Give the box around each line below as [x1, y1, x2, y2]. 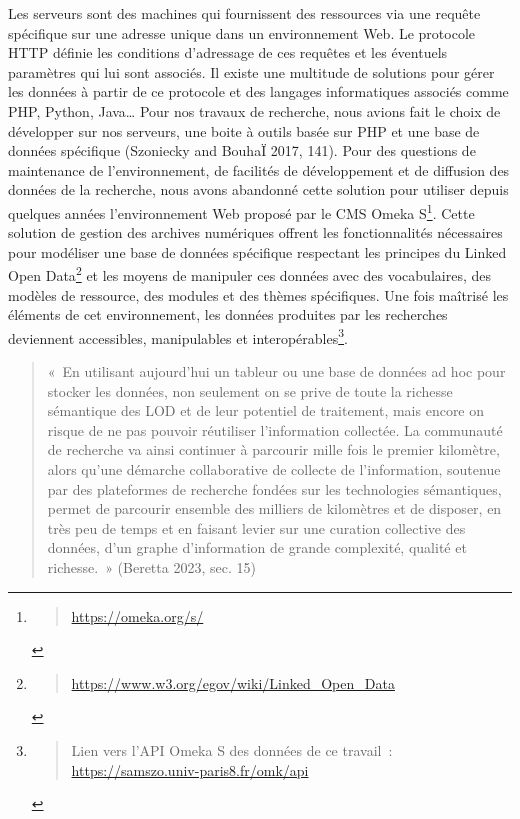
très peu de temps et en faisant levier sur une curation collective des [47, 517, 466, 538]
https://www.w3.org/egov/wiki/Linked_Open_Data [71, 672, 395, 693]
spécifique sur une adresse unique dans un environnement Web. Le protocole [8, 22, 476, 43]
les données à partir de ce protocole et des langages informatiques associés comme [8, 81, 509, 102]
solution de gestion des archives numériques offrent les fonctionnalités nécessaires [8, 222, 503, 243]
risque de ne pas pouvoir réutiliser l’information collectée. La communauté [47, 419, 503, 440]
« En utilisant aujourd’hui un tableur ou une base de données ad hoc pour [47, 361, 506, 382]
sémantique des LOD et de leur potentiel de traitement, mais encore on [47, 400, 485, 421]
